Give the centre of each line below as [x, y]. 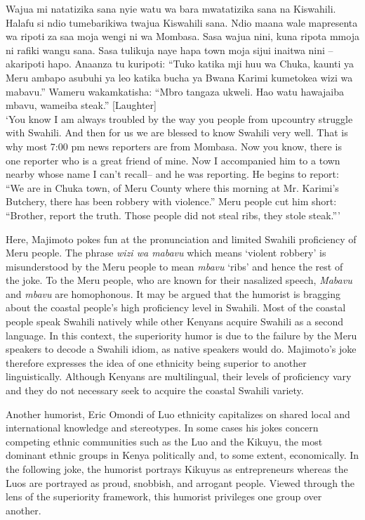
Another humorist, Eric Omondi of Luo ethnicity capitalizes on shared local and [178, 414]
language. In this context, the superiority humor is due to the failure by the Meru [181, 335]
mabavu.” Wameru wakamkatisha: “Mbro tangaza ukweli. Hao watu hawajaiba [175, 91]
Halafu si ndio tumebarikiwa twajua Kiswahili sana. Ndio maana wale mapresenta [182, 22]
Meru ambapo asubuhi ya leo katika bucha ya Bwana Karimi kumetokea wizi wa [179, 77]
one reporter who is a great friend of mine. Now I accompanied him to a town [173, 160]
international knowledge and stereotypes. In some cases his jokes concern [162, 428]
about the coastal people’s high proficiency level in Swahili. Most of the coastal [176, 307]
